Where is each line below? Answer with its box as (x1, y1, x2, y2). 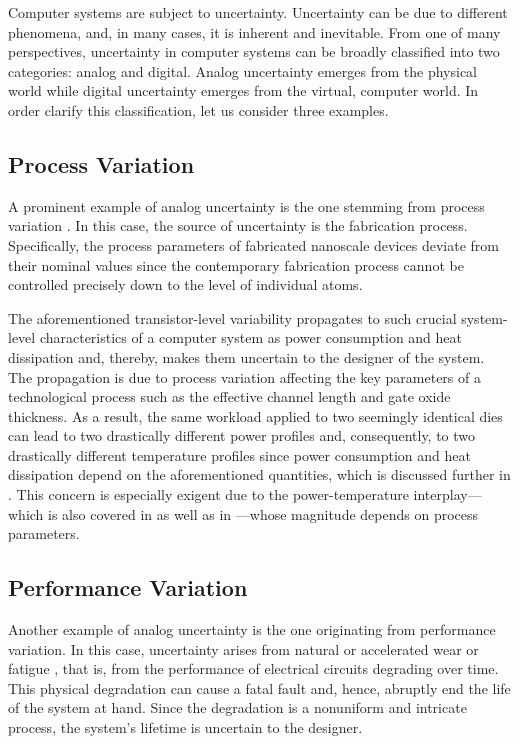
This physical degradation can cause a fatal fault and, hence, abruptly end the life (8, 677, 511, 698)
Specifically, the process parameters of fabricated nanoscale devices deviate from (8, 234, 499, 255)
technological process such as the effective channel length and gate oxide (8, 386, 451, 407)
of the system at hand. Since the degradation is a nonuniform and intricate (8, 697, 467, 718)
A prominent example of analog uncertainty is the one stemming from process (8, 195, 485, 216)
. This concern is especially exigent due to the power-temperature (8, 484, 409, 505)
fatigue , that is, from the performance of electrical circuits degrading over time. (8, 658, 499, 679)
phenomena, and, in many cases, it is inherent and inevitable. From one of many (8, 21, 501, 42)
